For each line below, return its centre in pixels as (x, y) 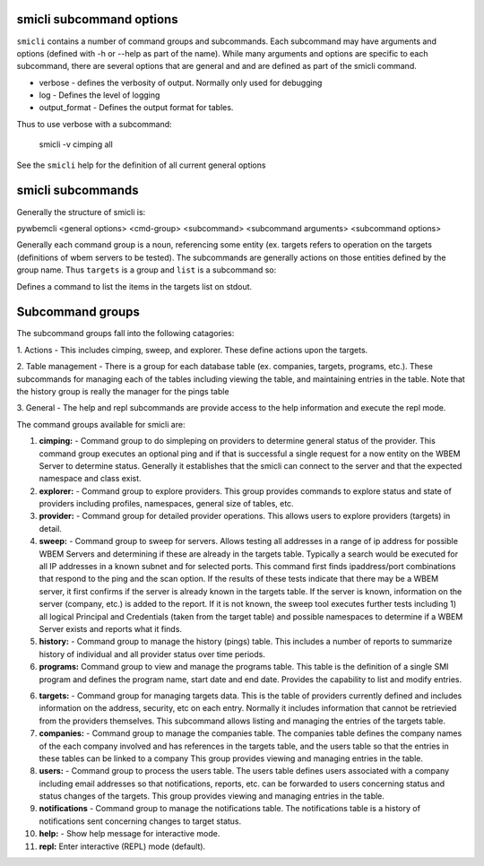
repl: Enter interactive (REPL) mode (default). (122, 846)
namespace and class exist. (91, 479)
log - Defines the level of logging (99, 95)
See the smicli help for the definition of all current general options (141, 165)
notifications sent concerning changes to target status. (140, 821)
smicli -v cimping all (76, 144)
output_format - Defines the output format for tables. (136, 108)
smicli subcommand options (97, 19)
